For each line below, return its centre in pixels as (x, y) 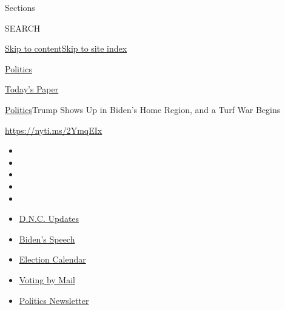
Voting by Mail (47, 279)
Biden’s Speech (47, 239)
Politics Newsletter (54, 300)
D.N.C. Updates (49, 219)
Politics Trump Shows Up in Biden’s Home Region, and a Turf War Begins (143, 109)
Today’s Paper (32, 89)
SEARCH (23, 28)
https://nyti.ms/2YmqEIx (54, 130)
